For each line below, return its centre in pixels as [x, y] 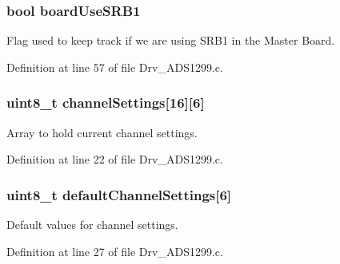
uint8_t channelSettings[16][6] [106, 102]
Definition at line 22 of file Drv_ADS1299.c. [115, 159]
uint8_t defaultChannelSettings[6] [119, 194]
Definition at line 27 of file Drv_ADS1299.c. [115, 251]
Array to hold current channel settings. [102, 132]
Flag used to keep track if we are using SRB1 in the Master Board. [171, 40]
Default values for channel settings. [92, 225]
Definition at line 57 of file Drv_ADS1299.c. [115, 67]
